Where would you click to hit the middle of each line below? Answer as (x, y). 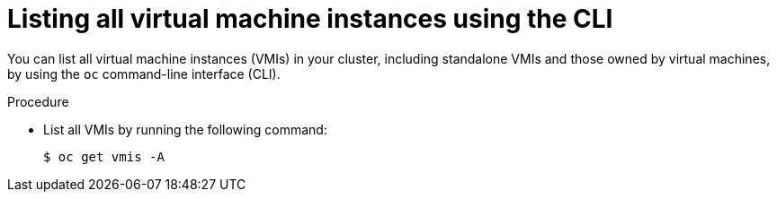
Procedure (38, 101)
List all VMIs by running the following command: (185, 129)
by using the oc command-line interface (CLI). (144, 74)
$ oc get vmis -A (104, 156)
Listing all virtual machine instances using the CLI (310, 19)
